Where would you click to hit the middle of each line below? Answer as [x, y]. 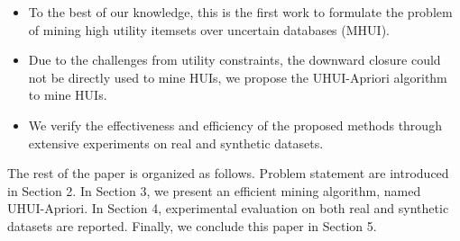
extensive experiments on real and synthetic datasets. [176, 143]
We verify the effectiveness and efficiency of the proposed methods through [235, 125]
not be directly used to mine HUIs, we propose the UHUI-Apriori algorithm [238, 77]
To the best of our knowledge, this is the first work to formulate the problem [240, 12]
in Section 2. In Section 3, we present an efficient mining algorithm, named [214, 190]
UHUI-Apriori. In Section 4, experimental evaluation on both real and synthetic [228, 208]
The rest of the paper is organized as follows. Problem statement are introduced [228, 173]
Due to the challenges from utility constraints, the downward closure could [235, 60]
